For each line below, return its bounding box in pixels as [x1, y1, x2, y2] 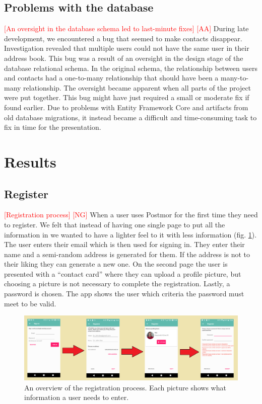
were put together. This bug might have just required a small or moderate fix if [4, 92, 249, 103]
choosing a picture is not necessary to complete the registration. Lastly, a [4, 278, 230, 289]
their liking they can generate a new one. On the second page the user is [4, 259, 228, 269]
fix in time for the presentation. [4, 122, 101, 132]
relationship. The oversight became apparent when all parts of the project [23, 82, 251, 93]
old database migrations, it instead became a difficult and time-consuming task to [4, 112, 257, 122]
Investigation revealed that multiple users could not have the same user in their [4, 43, 249, 53]
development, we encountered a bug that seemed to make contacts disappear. [4, 33, 242, 43]
